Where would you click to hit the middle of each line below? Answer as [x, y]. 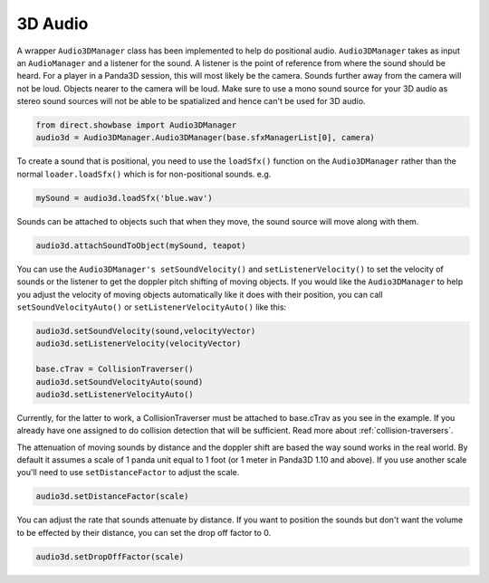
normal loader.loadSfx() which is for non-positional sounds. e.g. [144, 174]
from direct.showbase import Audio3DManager [136, 125]
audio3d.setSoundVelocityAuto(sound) [120, 382]
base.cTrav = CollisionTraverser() [115, 369]
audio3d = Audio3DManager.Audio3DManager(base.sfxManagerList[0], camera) [206, 138]
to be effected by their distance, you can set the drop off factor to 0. [144, 532]
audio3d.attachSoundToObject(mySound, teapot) [141, 245]
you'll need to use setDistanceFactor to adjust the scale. [128, 473]
